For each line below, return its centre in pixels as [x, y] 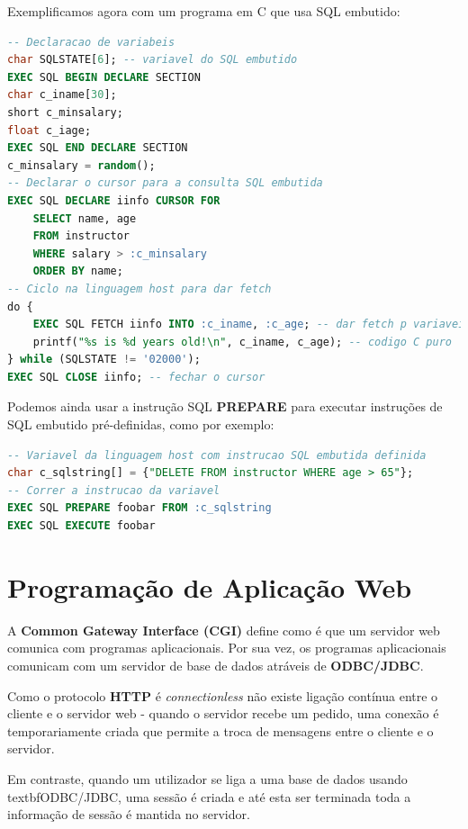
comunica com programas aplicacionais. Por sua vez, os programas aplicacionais [227, 648]
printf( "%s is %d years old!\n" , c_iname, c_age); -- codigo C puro [242, 342]
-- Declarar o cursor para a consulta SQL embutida [165, 183]
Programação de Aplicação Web [210, 586]
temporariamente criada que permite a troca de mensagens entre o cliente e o [220, 730]
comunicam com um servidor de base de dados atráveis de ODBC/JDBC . [216, 665]
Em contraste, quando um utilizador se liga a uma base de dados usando [207, 778]
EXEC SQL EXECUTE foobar [81, 526]
